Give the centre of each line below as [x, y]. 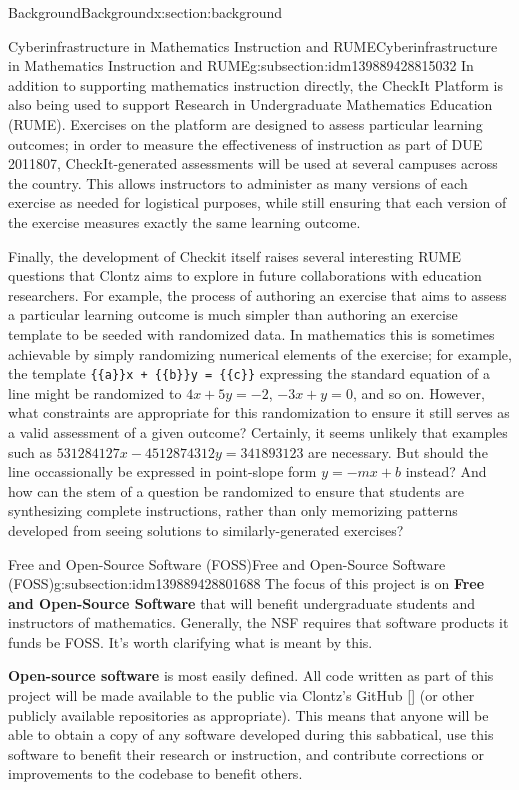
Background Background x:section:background [145, 12]
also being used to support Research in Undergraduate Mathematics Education [250, 104]
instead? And [446, 471]
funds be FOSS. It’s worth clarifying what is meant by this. [190, 641]
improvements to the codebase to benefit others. [155, 773]
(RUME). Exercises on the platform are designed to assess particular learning [245, 123]
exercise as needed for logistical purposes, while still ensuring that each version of [257, 202]
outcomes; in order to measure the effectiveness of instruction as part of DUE [245, 143]
